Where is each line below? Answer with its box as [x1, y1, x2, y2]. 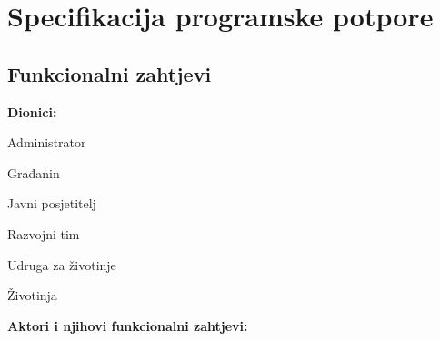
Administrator [7, 133, 86, 152]
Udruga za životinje [7, 255, 116, 274]
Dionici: [7, 102, 57, 121]
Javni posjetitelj [7, 194, 96, 213]
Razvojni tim [7, 224, 80, 243]
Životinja [7, 286, 57, 305]
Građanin [7, 163, 60, 182]
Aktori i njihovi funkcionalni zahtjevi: [7, 316, 248, 335]
